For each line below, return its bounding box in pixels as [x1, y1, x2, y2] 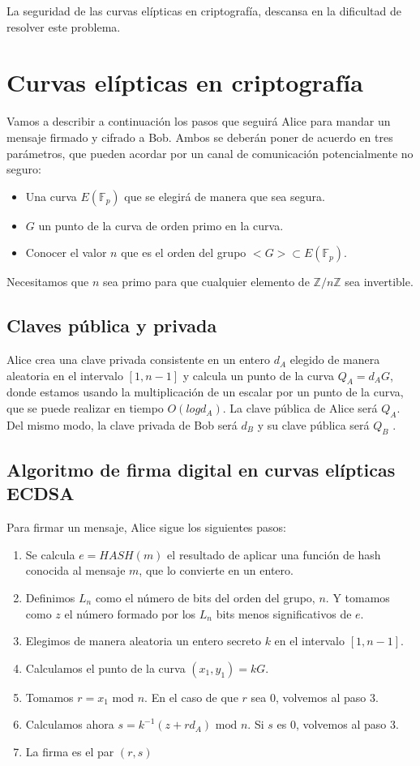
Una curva [25, 187, 77, 204]
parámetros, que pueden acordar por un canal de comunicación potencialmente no [6, 144, 414, 161]
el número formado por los [64, 605, 196, 622]
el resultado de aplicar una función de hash [167, 546, 381, 563]
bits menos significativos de [216, 605, 352, 622]
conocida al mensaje [25, 562, 126, 579]
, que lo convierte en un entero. [139, 562, 294, 579]
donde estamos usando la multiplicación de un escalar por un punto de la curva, [6, 383, 404, 400]
